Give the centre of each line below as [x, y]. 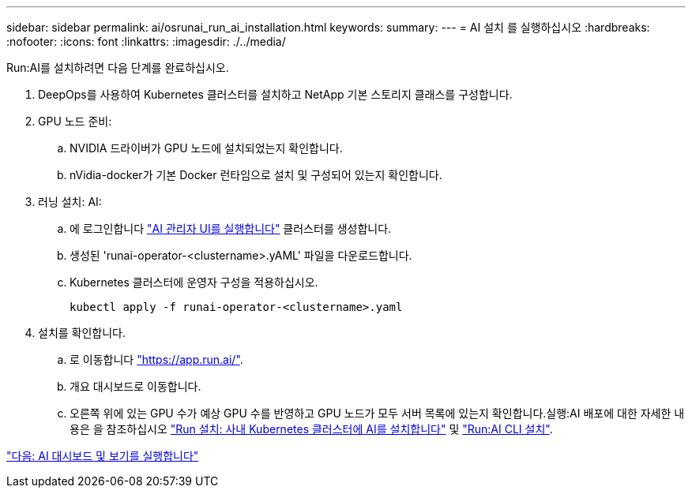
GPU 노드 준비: [75, 121]
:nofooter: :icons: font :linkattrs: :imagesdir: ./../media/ [146, 41]
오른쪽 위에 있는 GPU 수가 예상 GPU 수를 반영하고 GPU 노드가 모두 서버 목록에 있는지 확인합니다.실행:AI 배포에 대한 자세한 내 [377, 413]
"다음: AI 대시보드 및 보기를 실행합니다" [103, 456]
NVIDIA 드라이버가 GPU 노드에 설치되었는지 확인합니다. [206, 148]
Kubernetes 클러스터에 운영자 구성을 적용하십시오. [194, 282]
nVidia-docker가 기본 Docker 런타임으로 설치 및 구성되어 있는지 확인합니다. [256, 175]
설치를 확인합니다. [82, 333]
